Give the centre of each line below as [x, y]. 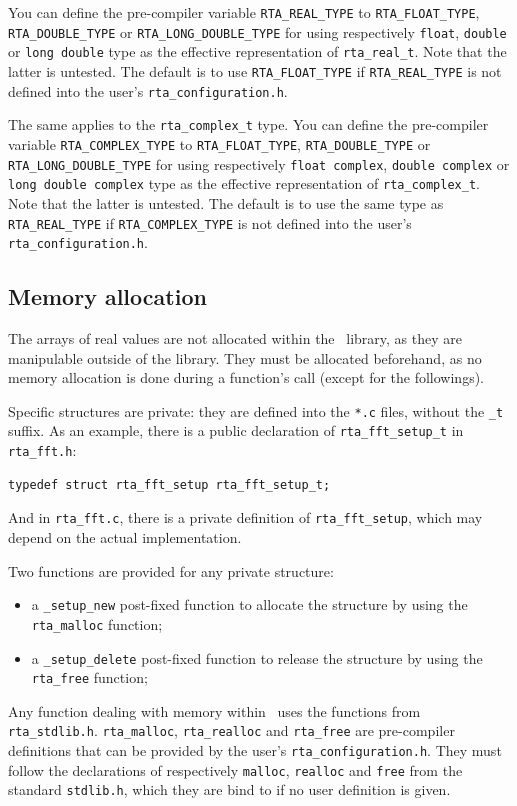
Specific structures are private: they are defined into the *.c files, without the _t [256, 410]
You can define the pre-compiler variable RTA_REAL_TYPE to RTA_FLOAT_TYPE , [244, 12]
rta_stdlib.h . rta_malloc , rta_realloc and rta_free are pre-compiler [231, 730]
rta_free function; [89, 677]
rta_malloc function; [97, 623]
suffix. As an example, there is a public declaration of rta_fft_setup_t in [236, 430]
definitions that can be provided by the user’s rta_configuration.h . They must [255, 750]
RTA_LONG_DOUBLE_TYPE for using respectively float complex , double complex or [259, 163]
